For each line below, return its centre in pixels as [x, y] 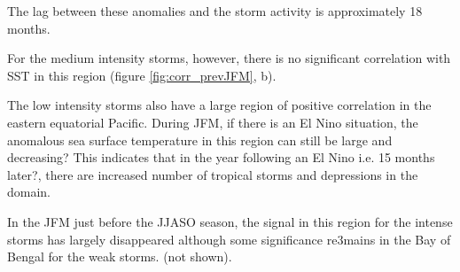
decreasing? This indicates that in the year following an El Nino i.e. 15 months [221, 157]
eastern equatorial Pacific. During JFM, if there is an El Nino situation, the [213, 122]
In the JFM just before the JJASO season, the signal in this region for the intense [230, 221]
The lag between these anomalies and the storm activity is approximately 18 [215, 11]
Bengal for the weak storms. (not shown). [120, 256]
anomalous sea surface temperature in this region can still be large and [200, 140]
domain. [29, 192]
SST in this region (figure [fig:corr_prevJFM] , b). [142, 75]
